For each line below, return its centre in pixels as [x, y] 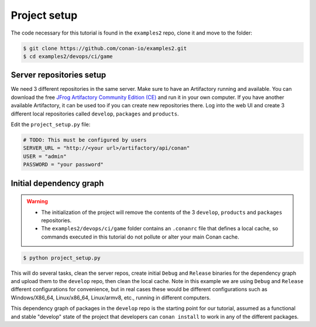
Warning [37, 202]
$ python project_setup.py [62, 258]
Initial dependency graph [57, 183]
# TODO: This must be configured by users [85, 140]
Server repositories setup [59, 75]
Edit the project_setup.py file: [51, 124]
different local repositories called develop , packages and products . [95, 114]
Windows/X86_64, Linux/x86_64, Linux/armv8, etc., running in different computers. [111, 297]
